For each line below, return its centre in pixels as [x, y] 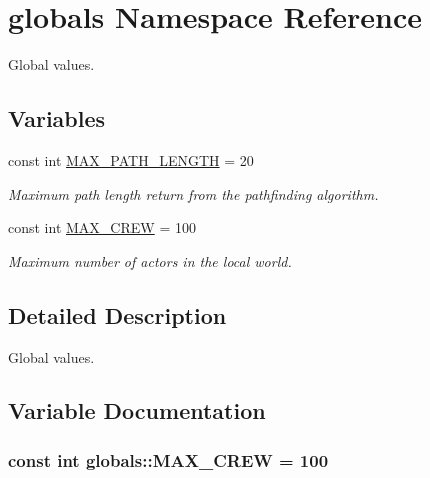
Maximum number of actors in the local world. [150, 260]
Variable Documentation [137, 410]
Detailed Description [117, 314]
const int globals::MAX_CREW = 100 [168, 459]
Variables [57, 118]
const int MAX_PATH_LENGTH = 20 [131, 159]
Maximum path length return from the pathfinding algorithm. [193, 193]
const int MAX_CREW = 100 [102, 227]
